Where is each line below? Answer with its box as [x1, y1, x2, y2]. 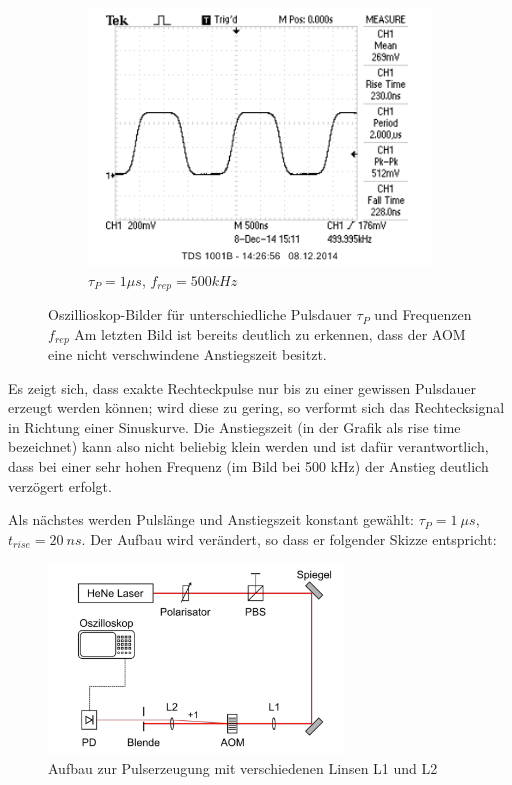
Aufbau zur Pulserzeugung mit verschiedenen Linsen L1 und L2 [48, 757, 438, 778]
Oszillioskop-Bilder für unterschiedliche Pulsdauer [48, 304, 352, 325]
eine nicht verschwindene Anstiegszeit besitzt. [48, 344, 327, 365]
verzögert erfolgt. [8, 475, 112, 496]
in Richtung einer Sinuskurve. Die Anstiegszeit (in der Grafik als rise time [8, 416, 461, 437]
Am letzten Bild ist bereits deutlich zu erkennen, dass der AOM [74, 323, 466, 344]
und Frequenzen [374, 304, 472, 325]
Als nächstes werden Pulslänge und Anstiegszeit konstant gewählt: [8, 509, 414, 530]
